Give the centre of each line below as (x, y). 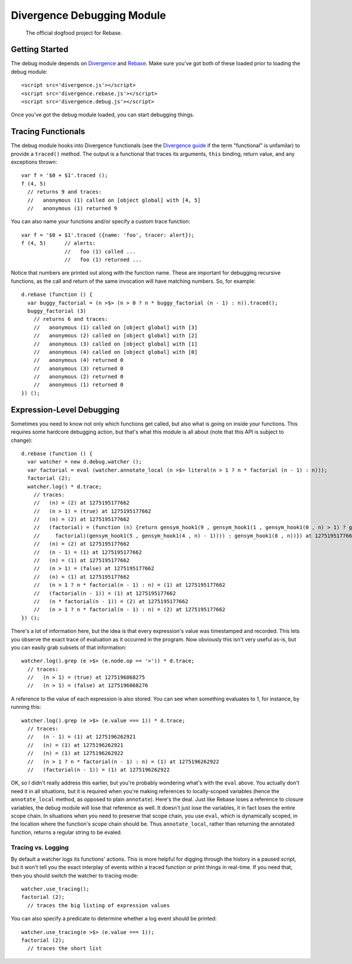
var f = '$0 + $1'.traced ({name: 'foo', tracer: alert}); (108, 235)
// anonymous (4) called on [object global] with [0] (115, 352)
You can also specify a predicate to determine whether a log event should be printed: (114, 919)
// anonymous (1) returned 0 (78, 385)
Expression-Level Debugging (65, 410)
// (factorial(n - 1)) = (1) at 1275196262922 (99, 769)
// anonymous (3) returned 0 (78, 368)
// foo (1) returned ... (103, 260)
